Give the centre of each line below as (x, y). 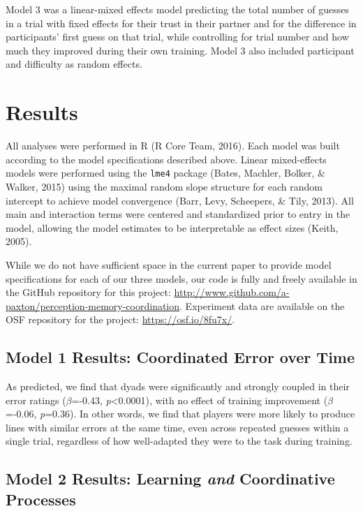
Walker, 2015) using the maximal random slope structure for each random (164, 186)
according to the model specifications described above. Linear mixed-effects (166, 159)
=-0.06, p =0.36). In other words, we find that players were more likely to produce (180, 414)
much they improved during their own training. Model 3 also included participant (180, 50)
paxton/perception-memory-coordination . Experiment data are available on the (175, 305)
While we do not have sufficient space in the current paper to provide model (169, 264)
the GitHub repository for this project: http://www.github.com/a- (148, 292)
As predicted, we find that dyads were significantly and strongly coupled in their (178, 386)
